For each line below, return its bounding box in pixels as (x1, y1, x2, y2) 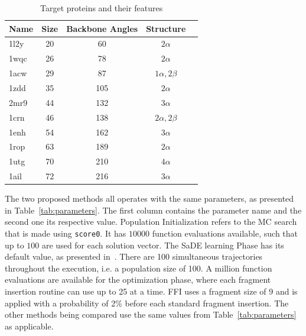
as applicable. (5, 319, 54, 332)
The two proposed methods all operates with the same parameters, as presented (5, 192, 294, 205)
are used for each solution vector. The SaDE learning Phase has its (42, 238, 284, 251)
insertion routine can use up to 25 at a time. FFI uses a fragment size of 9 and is (5, 285, 298, 297)
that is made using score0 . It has (5, 227, 126, 239)
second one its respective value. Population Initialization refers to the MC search (5, 215, 297, 228)
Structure (146, 22, 186, 34)
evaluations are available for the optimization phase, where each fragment (5, 273, 271, 286)
